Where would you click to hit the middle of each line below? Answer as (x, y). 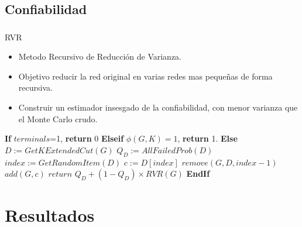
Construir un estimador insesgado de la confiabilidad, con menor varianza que (158, 107)
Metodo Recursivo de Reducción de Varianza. (100, 56)
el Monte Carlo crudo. (58, 118)
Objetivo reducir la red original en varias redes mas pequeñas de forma (145, 76)
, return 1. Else (207, 138)
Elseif (112, 138)
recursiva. (35, 87)
